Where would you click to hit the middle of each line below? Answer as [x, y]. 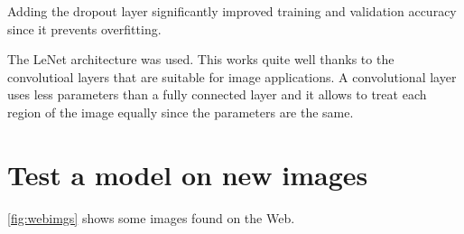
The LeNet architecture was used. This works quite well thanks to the [201, 59]
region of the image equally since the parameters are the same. [181, 112]
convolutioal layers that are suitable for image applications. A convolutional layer [232, 76]
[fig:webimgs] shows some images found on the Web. [151, 217]
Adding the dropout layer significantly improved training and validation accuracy [232, 11]
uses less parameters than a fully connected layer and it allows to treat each [217, 94]
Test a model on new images [188, 174]
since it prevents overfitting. [84, 28]
